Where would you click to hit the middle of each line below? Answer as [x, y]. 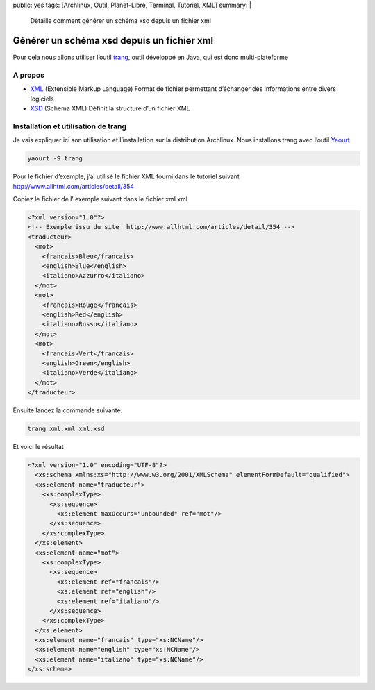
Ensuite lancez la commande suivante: [68, 410]
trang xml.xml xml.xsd [66, 429]
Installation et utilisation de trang [70, 126]
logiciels [42, 99]
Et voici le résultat [38, 447]
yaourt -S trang [55, 159]
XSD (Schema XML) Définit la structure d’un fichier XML [110, 108]
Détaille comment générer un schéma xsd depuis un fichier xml [121, 21]
